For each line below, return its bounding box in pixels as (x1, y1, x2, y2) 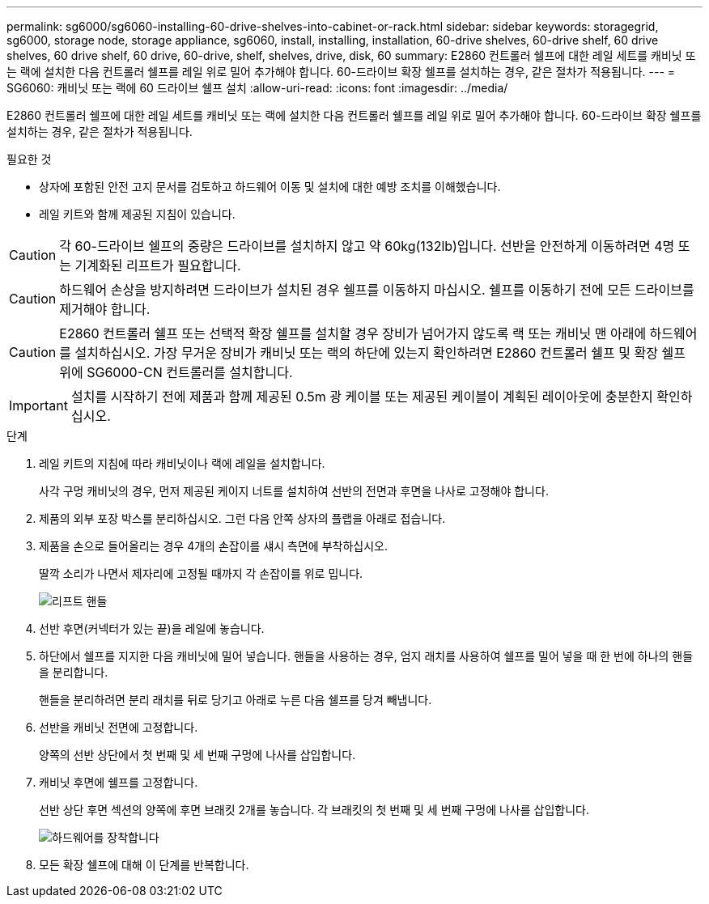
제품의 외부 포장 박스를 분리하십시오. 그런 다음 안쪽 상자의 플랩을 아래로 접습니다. (39, 511, 446, 525)
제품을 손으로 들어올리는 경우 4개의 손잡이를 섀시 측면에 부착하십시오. (39, 539, 388, 553)
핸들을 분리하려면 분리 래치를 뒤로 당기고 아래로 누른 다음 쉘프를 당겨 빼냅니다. (39, 693, 432, 707)
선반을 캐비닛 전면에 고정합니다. (39, 720, 198, 734)
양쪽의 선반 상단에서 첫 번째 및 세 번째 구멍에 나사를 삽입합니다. (39, 748, 356, 762)
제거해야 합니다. (59, 301, 151, 317)
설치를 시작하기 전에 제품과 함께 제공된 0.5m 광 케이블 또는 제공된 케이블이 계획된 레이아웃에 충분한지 (70, 388, 653, 405)
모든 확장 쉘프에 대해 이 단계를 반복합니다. (39, 858, 249, 872)
